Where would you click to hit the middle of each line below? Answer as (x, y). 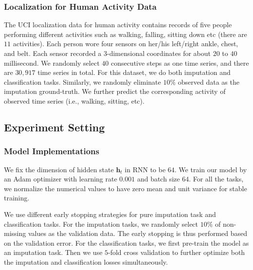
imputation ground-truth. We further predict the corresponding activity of (115, 91)
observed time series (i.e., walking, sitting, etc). (74, 100)
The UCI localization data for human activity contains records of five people (118, 25)
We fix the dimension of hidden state (59, 169)
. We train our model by (211, 169)
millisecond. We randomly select (52, 63)
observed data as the (208, 81)
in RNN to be (145, 169)
